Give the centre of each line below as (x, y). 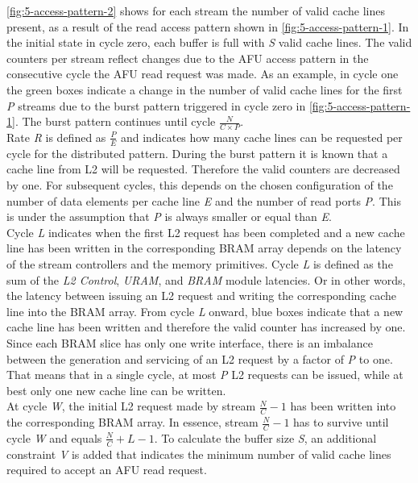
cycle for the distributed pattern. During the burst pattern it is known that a (197, 153)
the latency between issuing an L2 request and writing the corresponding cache (202, 296)
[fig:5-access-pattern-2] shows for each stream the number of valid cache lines (196, 10)
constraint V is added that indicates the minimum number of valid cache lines (199, 454)
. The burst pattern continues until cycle (115, 121)
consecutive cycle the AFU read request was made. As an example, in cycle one (203, 74)
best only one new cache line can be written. (116, 390)
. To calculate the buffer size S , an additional (265, 437)
